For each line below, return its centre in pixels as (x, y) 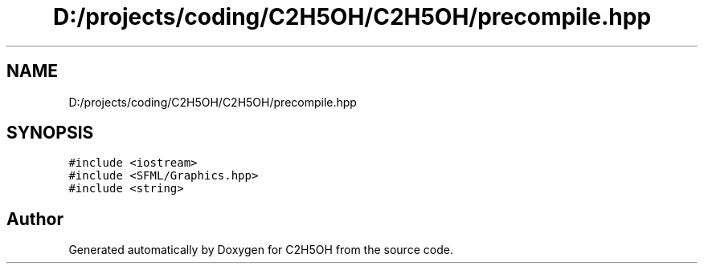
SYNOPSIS (50, 133)
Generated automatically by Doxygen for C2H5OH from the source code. (261, 250)
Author (35, 219)
